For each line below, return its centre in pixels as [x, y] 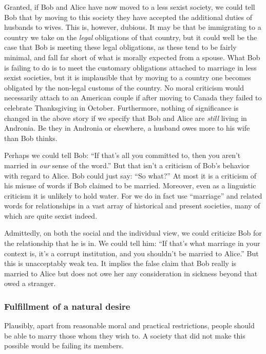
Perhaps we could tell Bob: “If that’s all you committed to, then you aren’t [122, 155]
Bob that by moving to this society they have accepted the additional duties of [128, 17]
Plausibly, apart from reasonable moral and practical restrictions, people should [129, 325]
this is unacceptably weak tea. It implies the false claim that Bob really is [120, 263]
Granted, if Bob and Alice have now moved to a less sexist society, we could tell [130, 7]
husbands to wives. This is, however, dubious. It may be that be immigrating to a [133, 27]
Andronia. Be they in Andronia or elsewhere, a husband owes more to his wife [127, 128]
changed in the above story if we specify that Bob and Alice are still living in [126, 118]
